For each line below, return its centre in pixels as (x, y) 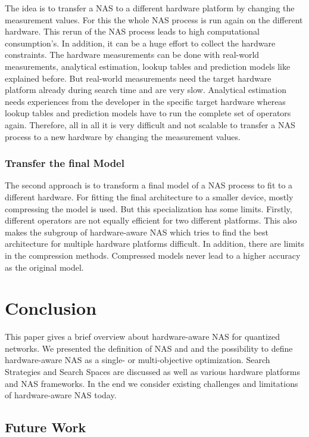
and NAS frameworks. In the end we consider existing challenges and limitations (152, 383)
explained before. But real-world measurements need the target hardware (138, 78)
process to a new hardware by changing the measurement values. (123, 136)
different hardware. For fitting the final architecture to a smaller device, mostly (149, 196)
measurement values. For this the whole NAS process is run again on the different (154, 19)
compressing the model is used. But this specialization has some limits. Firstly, (149, 208)
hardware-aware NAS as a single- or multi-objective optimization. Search (138, 360)
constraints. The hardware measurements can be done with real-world (132, 55)
